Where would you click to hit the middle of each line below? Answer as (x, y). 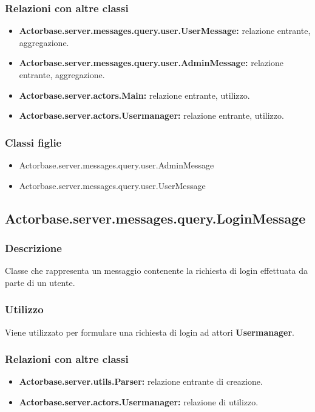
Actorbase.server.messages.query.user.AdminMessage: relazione (151, 63)
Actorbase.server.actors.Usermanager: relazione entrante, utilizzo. (151, 115)
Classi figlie (33, 142)
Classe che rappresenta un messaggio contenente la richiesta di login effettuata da (157, 271)
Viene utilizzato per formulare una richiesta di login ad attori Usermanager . (150, 332)
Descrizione (33, 248)
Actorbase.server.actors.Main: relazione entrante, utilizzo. (134, 95)
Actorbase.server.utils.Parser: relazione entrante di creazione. (141, 381)
